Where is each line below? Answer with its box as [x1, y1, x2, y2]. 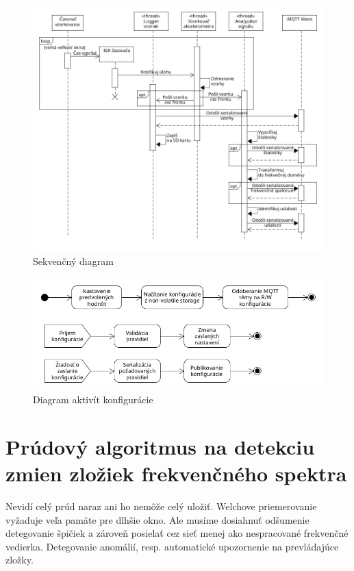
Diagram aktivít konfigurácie [33, 392, 153, 407]
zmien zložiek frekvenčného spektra [5, 459, 347, 487]
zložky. [5, 553, 34, 567]
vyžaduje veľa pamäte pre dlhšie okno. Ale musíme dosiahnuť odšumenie [5, 512, 309, 526]
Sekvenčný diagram [33, 254, 114, 268]
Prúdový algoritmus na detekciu [5, 432, 315, 460]
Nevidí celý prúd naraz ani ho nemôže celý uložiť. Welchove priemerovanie [5, 499, 317, 513]
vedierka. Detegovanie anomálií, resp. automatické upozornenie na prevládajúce [5, 539, 339, 553]
